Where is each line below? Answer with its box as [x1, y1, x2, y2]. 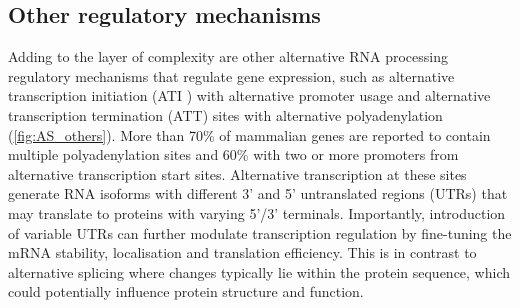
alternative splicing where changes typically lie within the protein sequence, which [8, 261, 511, 282]
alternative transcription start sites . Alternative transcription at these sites [8, 163, 467, 184]
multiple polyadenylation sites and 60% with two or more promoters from [8, 144, 459, 165]
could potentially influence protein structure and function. [8, 281, 364, 302]
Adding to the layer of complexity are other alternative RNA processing [8, 46, 448, 67]
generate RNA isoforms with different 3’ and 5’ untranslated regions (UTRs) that [8, 183, 508, 204]
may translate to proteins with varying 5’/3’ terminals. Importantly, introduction [8, 202, 506, 223]
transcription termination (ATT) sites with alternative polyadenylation [8, 104, 443, 125]
